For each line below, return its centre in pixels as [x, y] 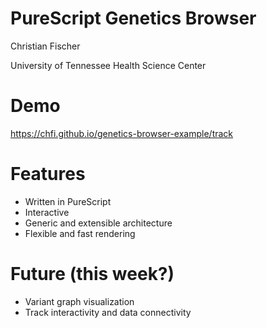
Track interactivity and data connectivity [108, 312]
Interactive [47, 212]
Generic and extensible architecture [98, 223]
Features [48, 174]
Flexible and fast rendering [80, 233]
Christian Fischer [45, 46]
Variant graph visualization [79, 301]
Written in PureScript [68, 201]
